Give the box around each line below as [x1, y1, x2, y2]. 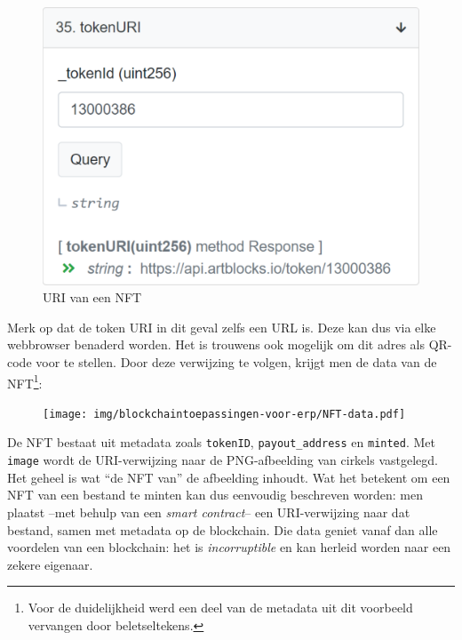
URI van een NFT [43, 288, 142, 307]
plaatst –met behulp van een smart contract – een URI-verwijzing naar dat [7, 502, 410, 521]
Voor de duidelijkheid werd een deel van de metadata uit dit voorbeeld [28, 598, 413, 617]
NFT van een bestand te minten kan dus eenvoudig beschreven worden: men [7, 485, 423, 504]
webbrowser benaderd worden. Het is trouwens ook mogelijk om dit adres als [7, 335, 425, 354]
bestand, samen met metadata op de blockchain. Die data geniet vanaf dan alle [7, 520, 438, 539]
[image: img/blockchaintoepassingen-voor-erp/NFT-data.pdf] [43, 407, 406, 420]
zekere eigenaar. [7, 555, 93, 573]
